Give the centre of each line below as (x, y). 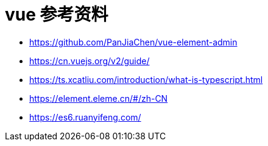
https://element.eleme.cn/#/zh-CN (99, 98)
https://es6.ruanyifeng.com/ (85, 117)
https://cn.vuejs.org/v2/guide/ (90, 61)
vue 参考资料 (57, 15)
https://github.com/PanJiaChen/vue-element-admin (133, 42)
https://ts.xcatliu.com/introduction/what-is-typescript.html (146, 79)
